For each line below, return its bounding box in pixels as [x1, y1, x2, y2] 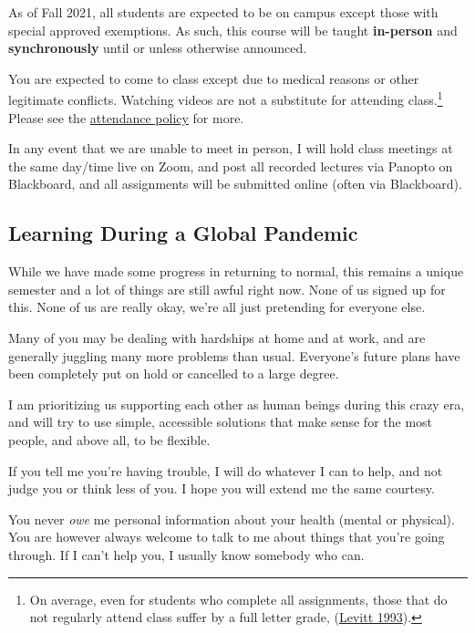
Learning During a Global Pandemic [8, 219, 358, 247]
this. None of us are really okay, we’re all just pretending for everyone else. [8, 297, 426, 316]
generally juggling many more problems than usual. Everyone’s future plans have [8, 346, 460, 365]
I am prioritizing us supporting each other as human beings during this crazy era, [8, 394, 465, 413]
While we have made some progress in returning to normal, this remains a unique [8, 262, 464, 281]
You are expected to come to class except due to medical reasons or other [8, 68, 419, 88]
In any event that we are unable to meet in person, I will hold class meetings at [8, 139, 453, 158]
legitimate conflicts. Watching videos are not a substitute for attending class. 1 [8, 88, 443, 109]
